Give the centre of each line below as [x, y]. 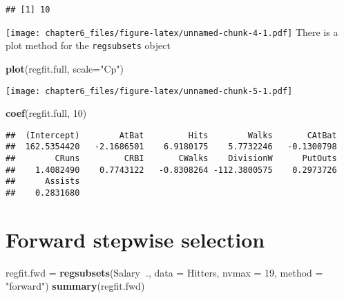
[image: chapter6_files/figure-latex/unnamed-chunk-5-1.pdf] [149, 91]
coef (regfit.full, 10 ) [46, 113]
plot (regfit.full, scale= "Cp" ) [65, 68]
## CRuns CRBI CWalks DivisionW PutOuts [171, 159]
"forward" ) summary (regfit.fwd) [75, 286]
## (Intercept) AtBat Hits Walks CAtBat [171, 135]
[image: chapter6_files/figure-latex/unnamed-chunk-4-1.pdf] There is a [172, 31]
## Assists [43, 181]
